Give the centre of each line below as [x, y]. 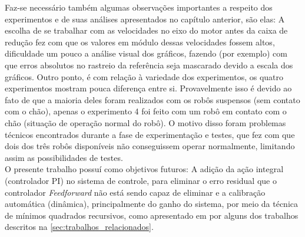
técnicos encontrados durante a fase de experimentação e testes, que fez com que [150, 134]
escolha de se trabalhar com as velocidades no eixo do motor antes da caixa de [146, 30]
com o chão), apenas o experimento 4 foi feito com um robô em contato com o [146, 111]
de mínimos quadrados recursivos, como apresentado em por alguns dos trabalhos [152, 215]
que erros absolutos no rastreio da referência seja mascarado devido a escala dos [149, 65]
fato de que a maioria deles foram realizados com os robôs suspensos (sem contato [152, 99]
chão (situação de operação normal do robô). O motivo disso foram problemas [145, 122]
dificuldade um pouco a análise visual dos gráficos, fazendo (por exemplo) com [146, 53]
